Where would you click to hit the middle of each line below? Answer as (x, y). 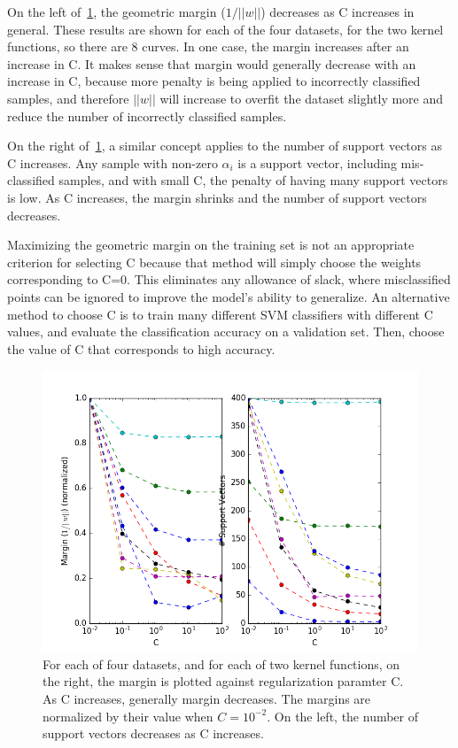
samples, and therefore (68, 98)
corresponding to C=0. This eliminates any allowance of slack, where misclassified (229, 279)
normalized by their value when (128, 716)
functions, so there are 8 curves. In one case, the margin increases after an (208, 46)
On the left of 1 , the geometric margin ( (116, 12)
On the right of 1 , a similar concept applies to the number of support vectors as (225, 146)
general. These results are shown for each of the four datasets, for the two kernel (225, 29)
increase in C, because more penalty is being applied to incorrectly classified (214, 81)
